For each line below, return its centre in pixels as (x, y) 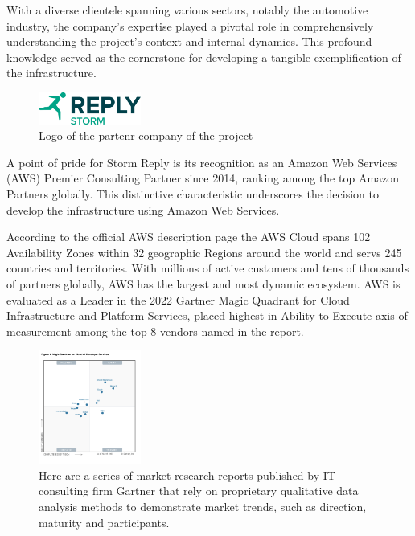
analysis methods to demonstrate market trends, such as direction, (203, 506)
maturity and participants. (104, 522)
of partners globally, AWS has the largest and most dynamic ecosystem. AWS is (203, 284)
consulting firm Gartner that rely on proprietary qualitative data (199, 491)
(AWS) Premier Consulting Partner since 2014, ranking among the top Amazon (203, 178)
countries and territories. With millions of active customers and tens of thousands (208, 268)
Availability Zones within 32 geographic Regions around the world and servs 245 (204, 252)
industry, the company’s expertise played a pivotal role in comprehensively (190, 25)
